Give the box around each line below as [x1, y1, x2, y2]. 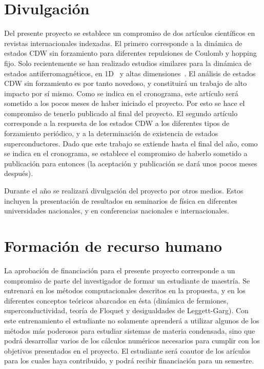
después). [4, 168, 33, 179]
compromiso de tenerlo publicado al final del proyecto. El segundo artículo [4, 107, 238, 118]
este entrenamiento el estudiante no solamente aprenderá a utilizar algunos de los [4, 315, 259, 325]
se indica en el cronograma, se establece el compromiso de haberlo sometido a [4, 148, 248, 159]
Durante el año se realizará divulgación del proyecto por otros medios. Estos [4, 185, 243, 196]
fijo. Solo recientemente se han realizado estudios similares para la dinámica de [4, 57, 252, 68]
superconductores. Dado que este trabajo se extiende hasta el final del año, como [4, 138, 258, 148]
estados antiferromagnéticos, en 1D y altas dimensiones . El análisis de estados [4, 68, 256, 78]
